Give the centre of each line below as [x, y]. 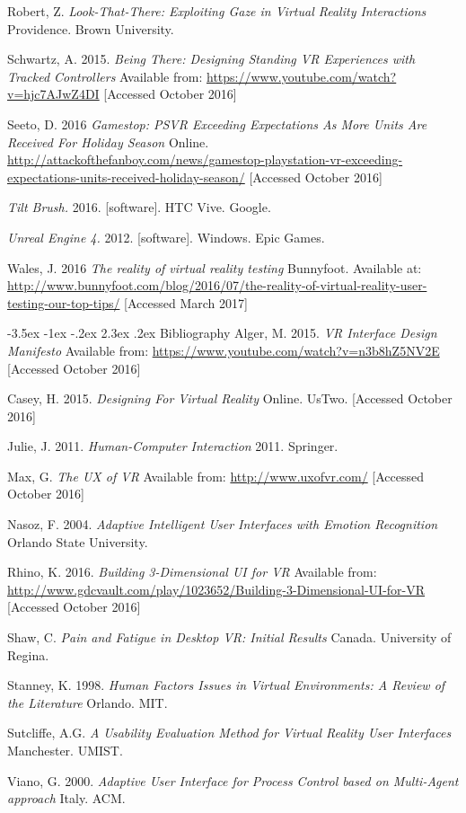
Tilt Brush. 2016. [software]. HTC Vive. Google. [139, 207]
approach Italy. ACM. [66, 798]
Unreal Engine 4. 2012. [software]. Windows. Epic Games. [166, 237]
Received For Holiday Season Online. [108, 141]
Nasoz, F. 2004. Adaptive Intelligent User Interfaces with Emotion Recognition [223, 524]
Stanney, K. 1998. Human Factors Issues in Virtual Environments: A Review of [226, 685]
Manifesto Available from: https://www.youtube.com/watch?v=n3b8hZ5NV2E [224, 350]
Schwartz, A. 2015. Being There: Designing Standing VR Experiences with [211, 59]
